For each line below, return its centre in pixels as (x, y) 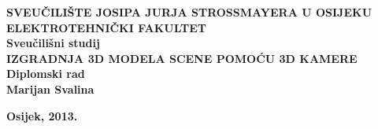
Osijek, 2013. (42, 115)
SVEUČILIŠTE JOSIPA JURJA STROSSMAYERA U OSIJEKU (189, 12)
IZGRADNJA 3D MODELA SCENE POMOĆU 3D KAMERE (182, 58)
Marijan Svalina (50, 88)
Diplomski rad (46, 74)
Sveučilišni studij (53, 43)
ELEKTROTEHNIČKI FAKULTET (107, 27)
